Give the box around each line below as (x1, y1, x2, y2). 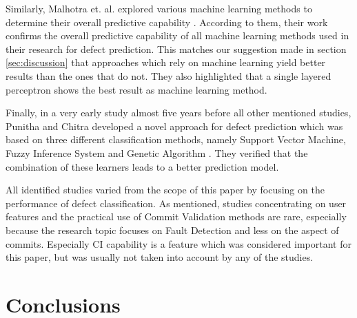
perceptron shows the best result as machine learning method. (6, 82, 267, 96)
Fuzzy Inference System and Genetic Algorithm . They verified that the (6, 145, 308, 160)
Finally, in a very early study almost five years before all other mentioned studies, (6, 105, 351, 120)
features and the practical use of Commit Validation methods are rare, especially (6, 209, 347, 224)
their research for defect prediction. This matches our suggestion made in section (6, 41, 347, 56)
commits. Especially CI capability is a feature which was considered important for (6, 236, 351, 251)
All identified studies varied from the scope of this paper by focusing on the (6, 182, 325, 197)
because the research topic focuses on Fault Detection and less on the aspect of (6, 222, 339, 237)
